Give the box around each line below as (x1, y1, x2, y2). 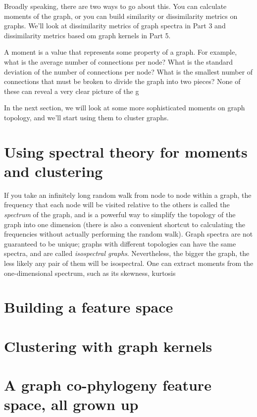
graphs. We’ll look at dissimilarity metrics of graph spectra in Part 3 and (4, 20, 226, 31)
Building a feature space (4, 297, 173, 317)
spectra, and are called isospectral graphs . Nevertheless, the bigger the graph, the (4, 248, 250, 258)
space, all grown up (4, 394, 139, 415)
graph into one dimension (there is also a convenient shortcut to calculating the (4, 219, 245, 229)
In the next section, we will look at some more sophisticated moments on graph (4, 102, 245, 113)
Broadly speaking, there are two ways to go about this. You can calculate (4, 1, 227, 11)
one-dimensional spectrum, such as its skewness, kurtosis (4, 267, 176, 278)
